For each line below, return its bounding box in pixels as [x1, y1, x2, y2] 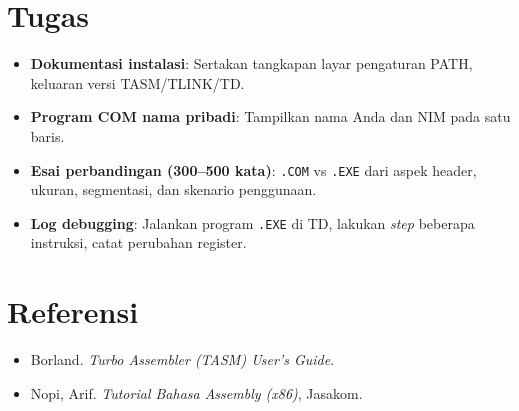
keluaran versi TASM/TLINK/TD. [30, 72, 245, 93]
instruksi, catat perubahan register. [30, 232, 247, 253]
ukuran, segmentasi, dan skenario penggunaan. [30, 179, 317, 200]
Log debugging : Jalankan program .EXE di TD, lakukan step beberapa [30, 212, 475, 233]
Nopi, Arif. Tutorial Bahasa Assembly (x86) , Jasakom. [30, 382, 363, 403]
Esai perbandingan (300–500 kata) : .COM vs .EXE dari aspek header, [30, 159, 477, 180]
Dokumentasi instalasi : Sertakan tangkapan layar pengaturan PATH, [30, 53, 473, 74]
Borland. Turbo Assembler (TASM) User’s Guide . [30, 349, 335, 370]
